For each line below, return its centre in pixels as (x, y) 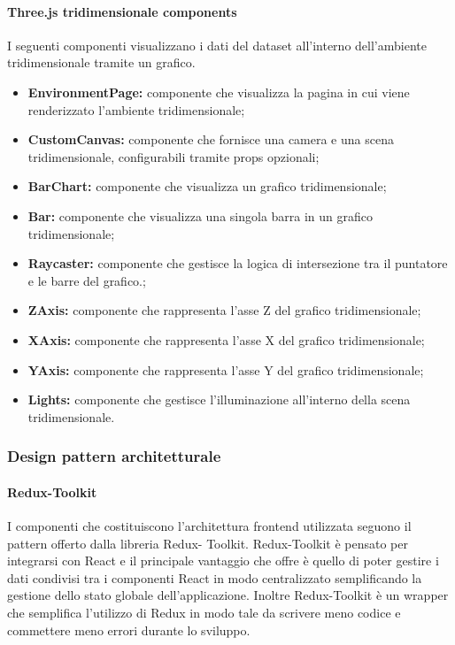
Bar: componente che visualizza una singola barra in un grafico (201, 215)
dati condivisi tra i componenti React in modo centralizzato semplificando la (215, 577)
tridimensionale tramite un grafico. (101, 62)
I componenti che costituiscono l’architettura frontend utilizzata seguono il (209, 525)
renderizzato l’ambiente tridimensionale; (136, 109)
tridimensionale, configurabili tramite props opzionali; (174, 156)
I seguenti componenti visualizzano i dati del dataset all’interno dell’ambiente (217, 45)
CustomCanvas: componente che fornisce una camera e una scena (211, 139)
